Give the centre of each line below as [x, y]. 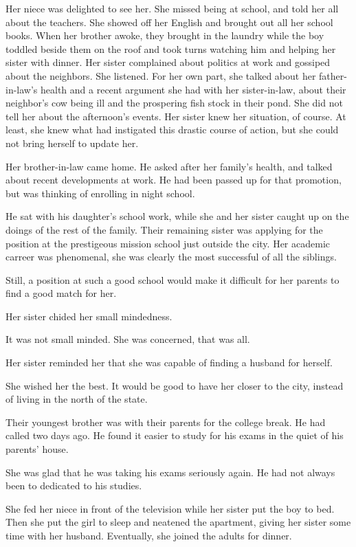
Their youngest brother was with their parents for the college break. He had [166, 422]
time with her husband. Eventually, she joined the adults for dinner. [149, 535]
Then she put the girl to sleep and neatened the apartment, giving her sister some [178, 522]
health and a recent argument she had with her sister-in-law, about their [193, 89]
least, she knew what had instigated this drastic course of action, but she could [172, 130]
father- [333, 75]
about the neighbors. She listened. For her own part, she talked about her [161, 75]
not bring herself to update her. [72, 143]
